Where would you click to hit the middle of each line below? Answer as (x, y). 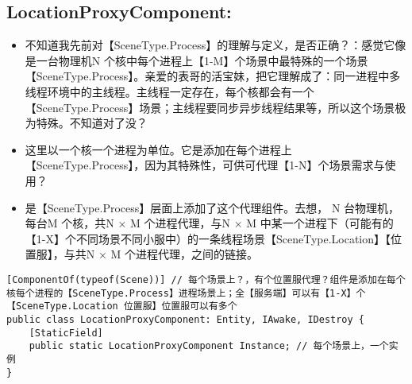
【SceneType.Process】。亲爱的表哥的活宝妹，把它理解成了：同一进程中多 (213, 76)
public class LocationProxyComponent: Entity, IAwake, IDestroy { (186, 319)
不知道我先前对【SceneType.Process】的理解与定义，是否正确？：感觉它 (210, 45)
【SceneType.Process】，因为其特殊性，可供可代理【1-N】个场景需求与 (205, 165)
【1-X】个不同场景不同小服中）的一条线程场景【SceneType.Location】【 (208, 238)
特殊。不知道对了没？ (92, 123)
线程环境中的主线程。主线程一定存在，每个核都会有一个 (169, 91)
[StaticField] (66, 333)
